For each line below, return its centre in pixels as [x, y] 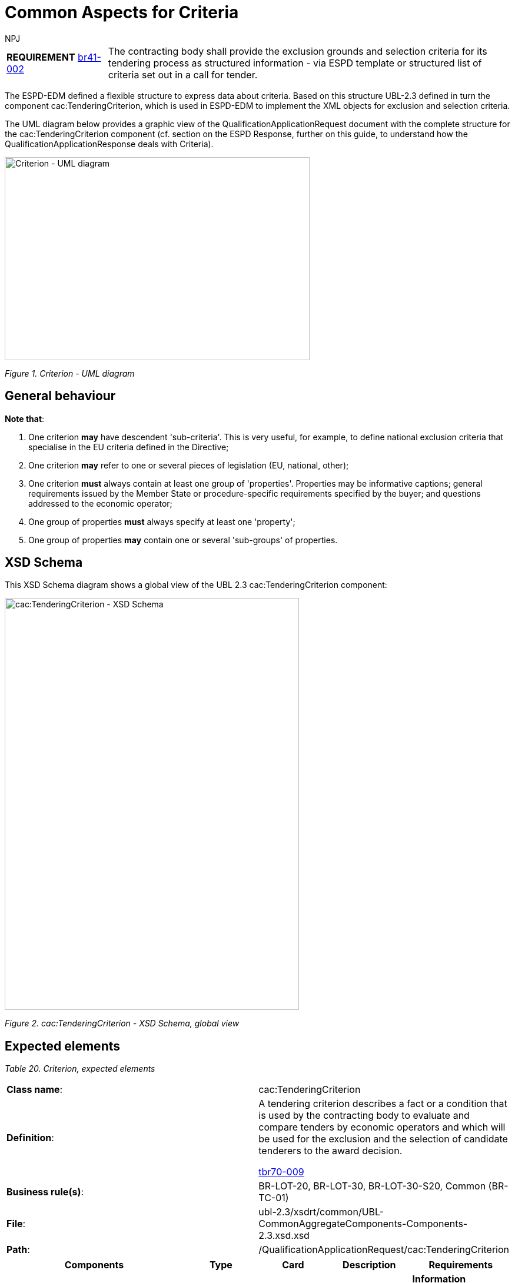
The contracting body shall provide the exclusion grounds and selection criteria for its [298, 51]
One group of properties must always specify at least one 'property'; [162, 521]
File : [16, 1224]
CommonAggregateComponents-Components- [363, 1224]
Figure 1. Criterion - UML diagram [70, 373]
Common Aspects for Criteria [122, 12]
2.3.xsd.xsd [284, 1236]
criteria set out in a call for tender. [183, 74]
